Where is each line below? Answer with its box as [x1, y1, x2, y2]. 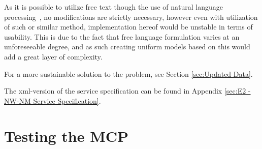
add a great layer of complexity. [4, 51, 103, 62]
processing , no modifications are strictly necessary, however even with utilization [4, 11, 258, 22]
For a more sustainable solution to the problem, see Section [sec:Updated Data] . [4, 68, 253, 79]
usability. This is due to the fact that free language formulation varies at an [4, 31, 240, 42]
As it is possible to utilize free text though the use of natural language [4, 2, 223, 12]
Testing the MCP [4, 125, 129, 146]
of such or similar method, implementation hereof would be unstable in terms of [4, 21, 253, 32]
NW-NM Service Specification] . [4, 95, 101, 106]
